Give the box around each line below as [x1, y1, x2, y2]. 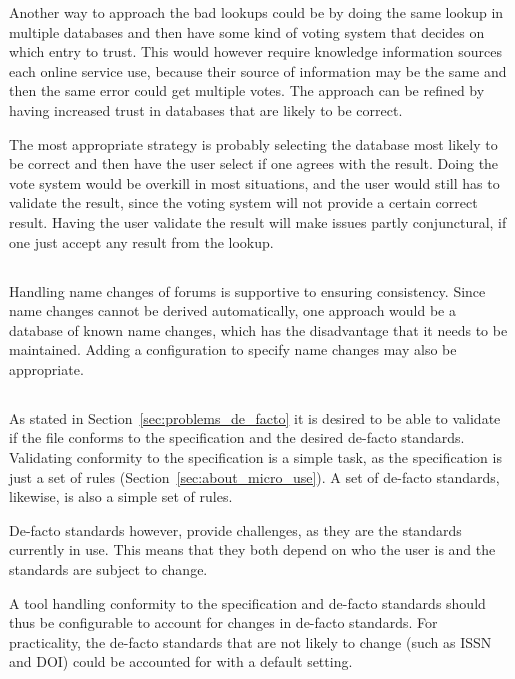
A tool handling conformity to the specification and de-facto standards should [9, 592, 486, 613]
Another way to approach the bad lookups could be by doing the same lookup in [9, 2, 504, 22]
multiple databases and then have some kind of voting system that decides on [9, 21, 485, 42]
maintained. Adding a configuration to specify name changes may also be [9, 339, 457, 360]
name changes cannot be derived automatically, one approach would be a [9, 300, 456, 321]
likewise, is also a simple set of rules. [9, 486, 233, 507]
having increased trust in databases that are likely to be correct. [9, 99, 403, 120]
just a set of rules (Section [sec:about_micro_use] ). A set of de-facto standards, [9, 466, 500, 487]
